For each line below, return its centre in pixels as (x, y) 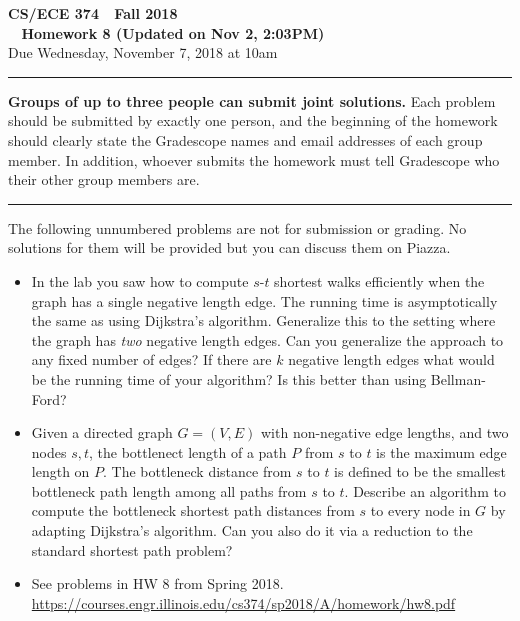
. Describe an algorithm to (425, 490)
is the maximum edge (441, 451)
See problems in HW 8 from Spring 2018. (157, 583)
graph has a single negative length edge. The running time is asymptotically (264, 300)
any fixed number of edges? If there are (151, 359)
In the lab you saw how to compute (140, 280)
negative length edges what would (391, 359)
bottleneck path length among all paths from (169, 490)
